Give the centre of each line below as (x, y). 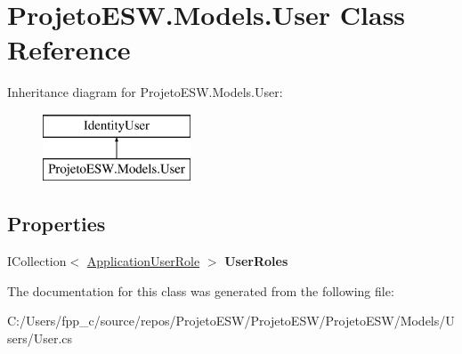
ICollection (37, 261)
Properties (57, 224)
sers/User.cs (40, 338)
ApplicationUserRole (143, 261)
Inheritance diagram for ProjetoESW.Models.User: (145, 92)
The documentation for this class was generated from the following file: (201, 290)
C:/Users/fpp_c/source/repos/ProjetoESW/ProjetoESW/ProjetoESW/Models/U (231, 321)
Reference (69, 49)
